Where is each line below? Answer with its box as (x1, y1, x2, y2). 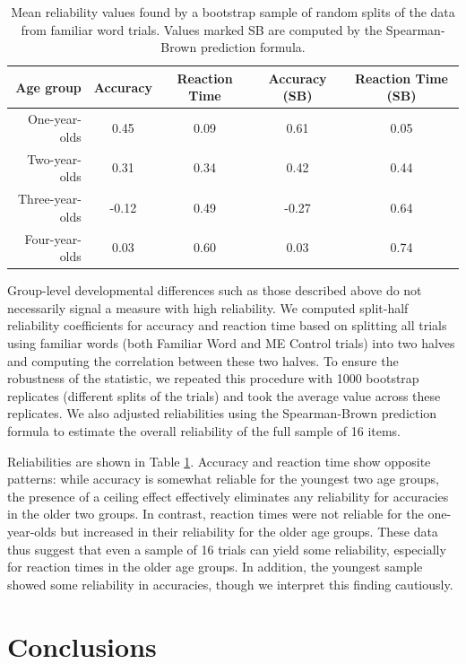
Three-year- (17, 189, 82, 208)
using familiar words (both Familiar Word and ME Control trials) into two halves (7, 334, 455, 352)
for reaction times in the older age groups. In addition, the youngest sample (7, 557, 423, 576)
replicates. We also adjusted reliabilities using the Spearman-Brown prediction (7, 404, 437, 423)
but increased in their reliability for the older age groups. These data (60, 521, 438, 540)
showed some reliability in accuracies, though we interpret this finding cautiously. (7, 574, 453, 593)
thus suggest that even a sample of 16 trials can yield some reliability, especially (7, 539, 446, 558)
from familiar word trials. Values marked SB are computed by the (21, 20, 383, 39)
